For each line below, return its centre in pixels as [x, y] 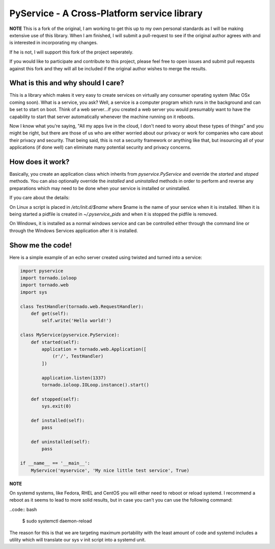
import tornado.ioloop [48, 278]
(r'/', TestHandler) [78, 356]
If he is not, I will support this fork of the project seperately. [71, 52]
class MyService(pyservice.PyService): [70, 335]
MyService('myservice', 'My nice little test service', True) [110, 470]
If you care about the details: [39, 198]
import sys [34, 292]
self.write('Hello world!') [77, 321]
